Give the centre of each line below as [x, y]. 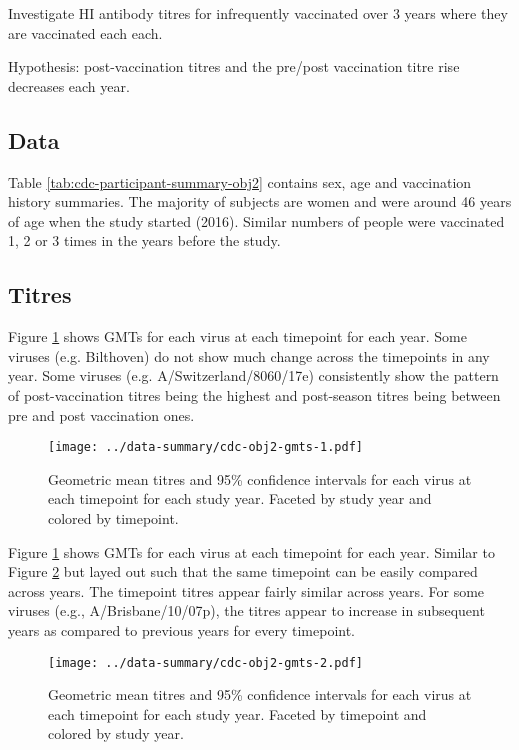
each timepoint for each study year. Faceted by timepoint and [237, 713]
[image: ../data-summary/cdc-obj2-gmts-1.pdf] [205, 447]
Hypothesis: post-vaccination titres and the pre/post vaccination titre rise [234, 66]
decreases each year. [69, 85]
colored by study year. [116, 733]
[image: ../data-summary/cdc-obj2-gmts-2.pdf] [205, 662]
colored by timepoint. [113, 517]
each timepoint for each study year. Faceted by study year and [240, 498]
